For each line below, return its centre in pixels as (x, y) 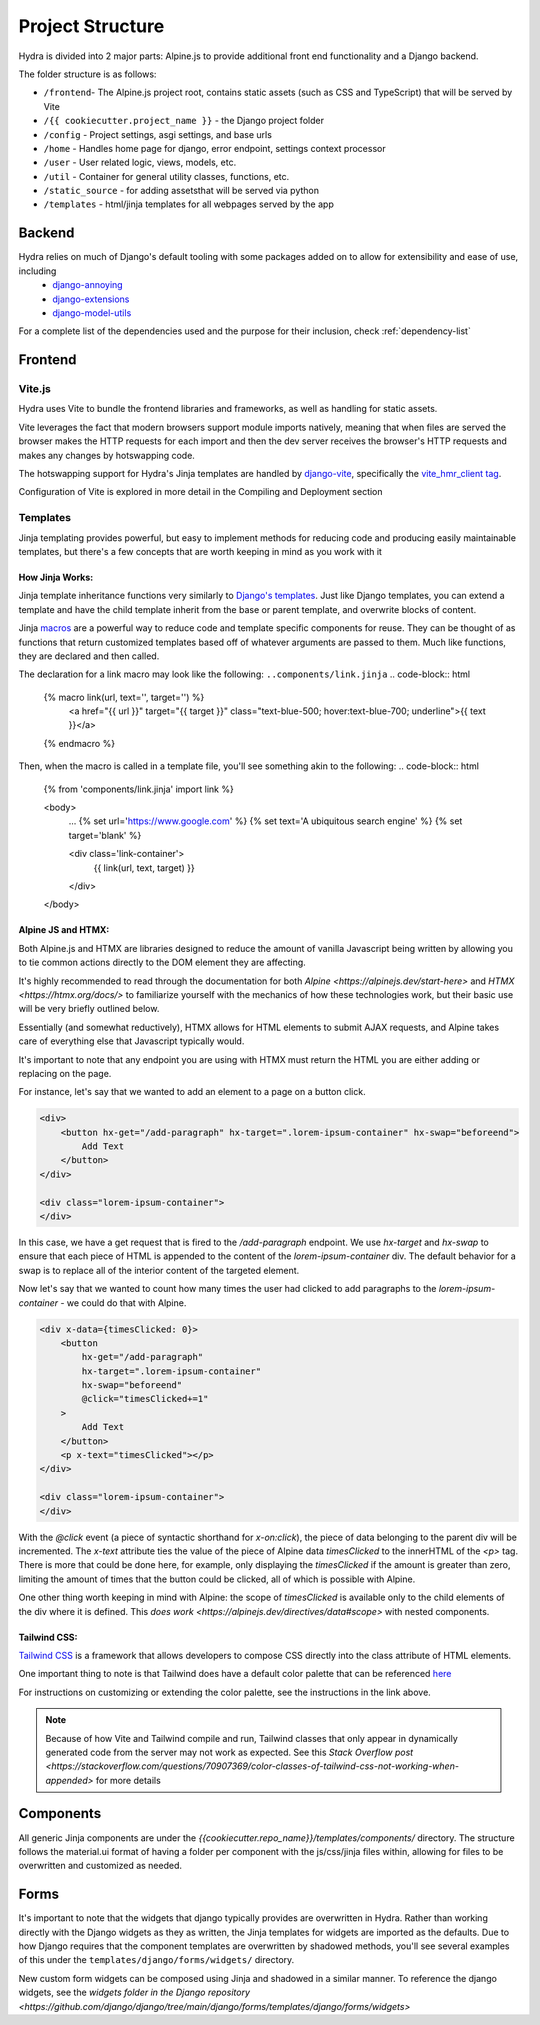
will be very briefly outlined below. (89, 1009)
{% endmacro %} (79, 743)
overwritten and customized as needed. (100, 1866)
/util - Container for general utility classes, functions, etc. (166, 176)
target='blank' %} (105, 835)
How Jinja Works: (56, 577)
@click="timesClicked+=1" (145, 1399)
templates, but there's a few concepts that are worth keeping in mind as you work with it (200, 551)
